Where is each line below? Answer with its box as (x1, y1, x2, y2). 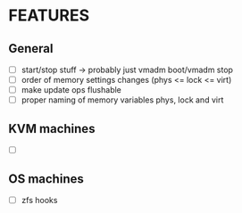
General (8, 41, 54, 56)
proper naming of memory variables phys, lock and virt (21, 94, 224, 105)
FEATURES (8, 5, 90, 26)
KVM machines (8, 121, 96, 136)
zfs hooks (21, 194, 58, 205)
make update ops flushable (21, 85, 122, 95)
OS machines (8, 171, 84, 186)
